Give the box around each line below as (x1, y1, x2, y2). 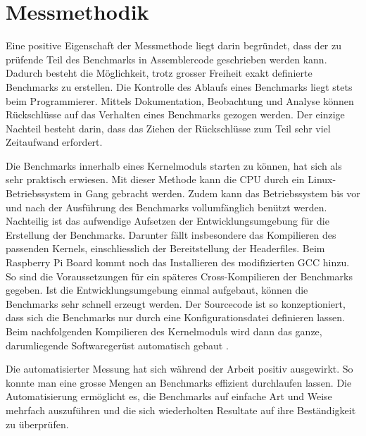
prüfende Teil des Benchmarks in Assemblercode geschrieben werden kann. (6, 51, 327, 66)
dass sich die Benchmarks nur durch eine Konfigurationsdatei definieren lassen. (6, 310, 345, 325)
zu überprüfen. (6, 416, 69, 431)
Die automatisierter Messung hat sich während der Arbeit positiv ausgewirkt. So (6, 361, 353, 376)
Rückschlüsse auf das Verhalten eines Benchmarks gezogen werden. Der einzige (6, 107, 345, 122)
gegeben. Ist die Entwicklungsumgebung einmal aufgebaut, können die (6, 282, 308, 297)
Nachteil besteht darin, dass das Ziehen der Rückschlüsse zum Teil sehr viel (6, 120, 331, 135)
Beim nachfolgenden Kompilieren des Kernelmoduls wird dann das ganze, (6, 324, 322, 338)
